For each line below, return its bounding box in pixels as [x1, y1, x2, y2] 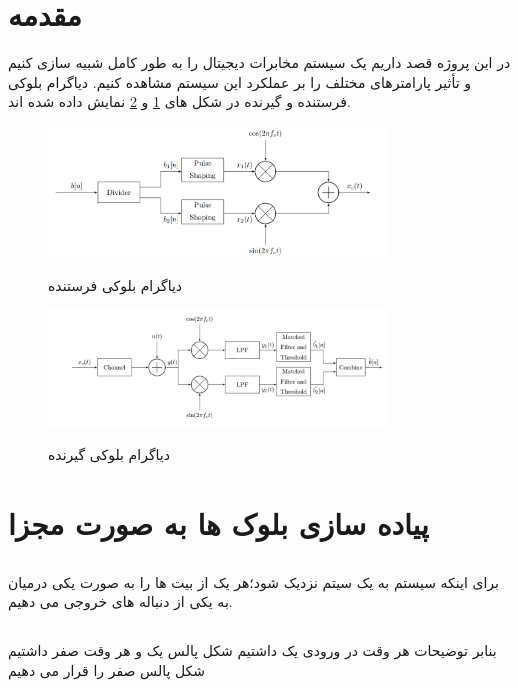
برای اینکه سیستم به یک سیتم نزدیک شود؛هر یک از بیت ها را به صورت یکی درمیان [8, 571, 499, 592]
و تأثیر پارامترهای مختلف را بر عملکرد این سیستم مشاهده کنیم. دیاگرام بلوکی [8, 71, 472, 92]
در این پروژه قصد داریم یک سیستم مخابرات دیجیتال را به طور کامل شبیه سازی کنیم [8, 52, 511, 73]
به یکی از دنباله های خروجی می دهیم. [8, 591, 233, 612]
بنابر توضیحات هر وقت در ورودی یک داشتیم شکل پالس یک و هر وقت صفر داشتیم [8, 640, 497, 661]
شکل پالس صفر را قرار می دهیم [8, 659, 206, 680]
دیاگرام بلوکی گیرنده [48, 444, 170, 465]
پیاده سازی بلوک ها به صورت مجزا [8, 502, 429, 543]
